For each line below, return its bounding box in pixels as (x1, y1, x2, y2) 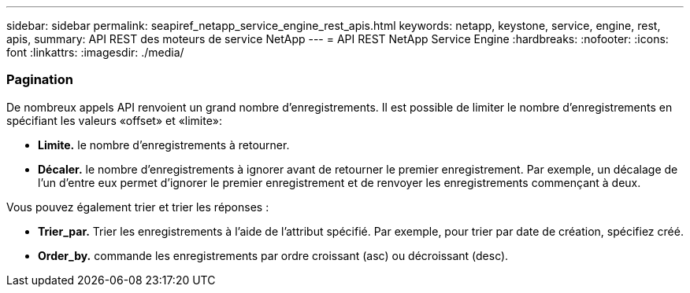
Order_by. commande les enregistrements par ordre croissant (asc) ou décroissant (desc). (38, 248, 509, 262)
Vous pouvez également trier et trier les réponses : (6, 200, 269, 214)
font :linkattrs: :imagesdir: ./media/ (6, 46, 184, 59)
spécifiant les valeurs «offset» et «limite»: (6, 113, 223, 127)
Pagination (6, 71, 73, 88)
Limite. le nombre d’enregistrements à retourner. (38, 137, 290, 152)
